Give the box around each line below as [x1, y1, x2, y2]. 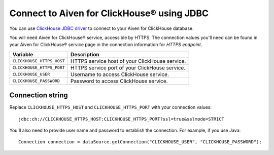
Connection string [9, 91, 68, 100]
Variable [12, 51, 33, 58]
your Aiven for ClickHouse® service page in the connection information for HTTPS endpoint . [9, 42, 202, 48]
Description [70, 51, 100, 58]
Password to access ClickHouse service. [70, 77, 168, 85]
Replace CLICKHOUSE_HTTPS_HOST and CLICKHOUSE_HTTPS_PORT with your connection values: [9, 104, 212, 110]
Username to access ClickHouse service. [70, 71, 169, 78]
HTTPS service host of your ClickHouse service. [70, 57, 186, 64]
